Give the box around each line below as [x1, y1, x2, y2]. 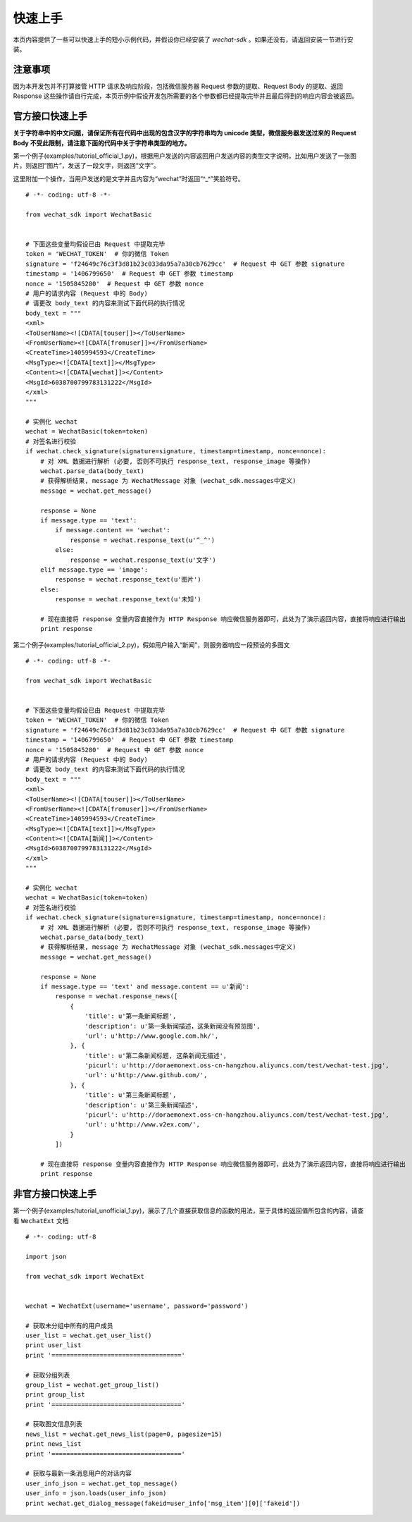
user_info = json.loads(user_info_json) [25, 1490, 167, 1497]
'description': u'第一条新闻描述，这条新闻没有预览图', [85, 1022, 261, 1030]
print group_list [25, 1391, 85, 1399]
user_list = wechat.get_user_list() [25, 1331, 152, 1339]
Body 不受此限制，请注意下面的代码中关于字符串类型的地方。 [13, 138, 191, 147]
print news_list [25, 1440, 82, 1448]
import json [25, 1252, 67, 1260]
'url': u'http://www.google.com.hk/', [85, 1031, 219, 1040]
